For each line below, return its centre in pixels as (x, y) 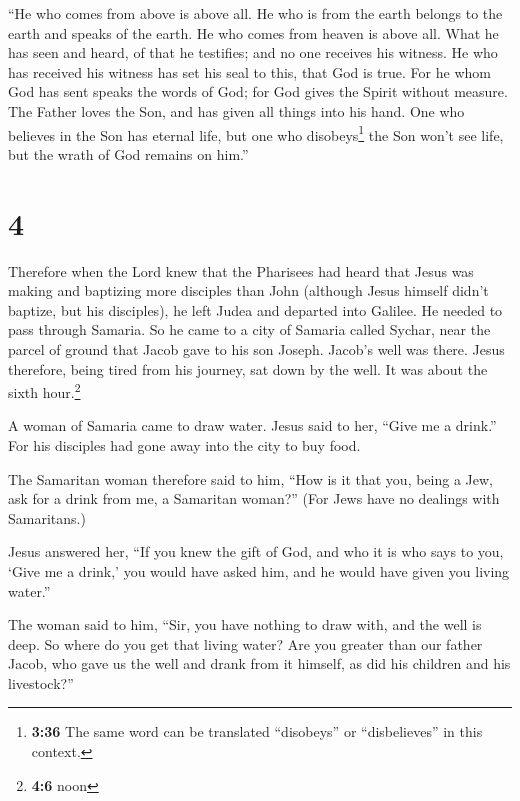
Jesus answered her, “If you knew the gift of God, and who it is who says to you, (256, 551)
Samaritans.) (47, 517)
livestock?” (41, 682)
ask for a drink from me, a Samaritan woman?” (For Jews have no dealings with (254, 498)
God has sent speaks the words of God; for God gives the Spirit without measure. (258, 91)
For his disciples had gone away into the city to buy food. (184, 444)
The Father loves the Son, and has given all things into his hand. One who (236, 110)
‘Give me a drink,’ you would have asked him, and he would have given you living (259, 570)
